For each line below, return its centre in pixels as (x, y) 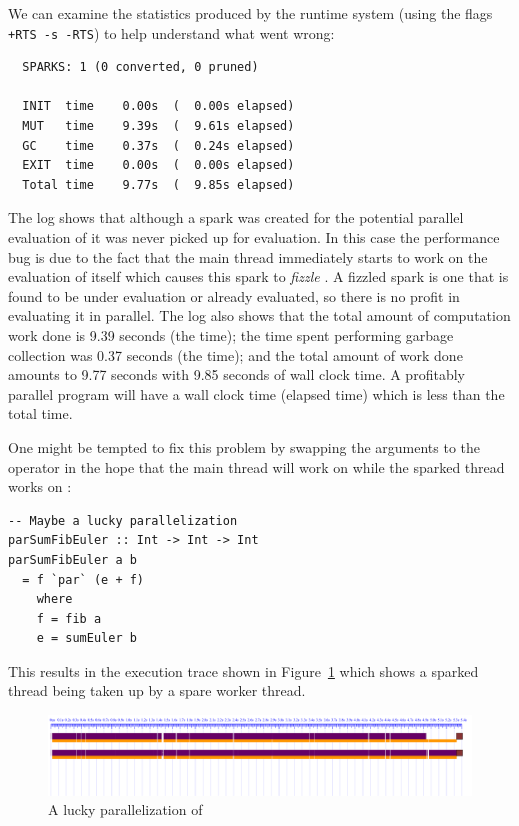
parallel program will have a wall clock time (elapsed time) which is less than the (256, 393)
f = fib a (69, 618)
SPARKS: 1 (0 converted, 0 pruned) (140, 67)
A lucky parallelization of (125, 809)
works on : (40, 486)
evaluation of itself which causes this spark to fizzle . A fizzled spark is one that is (258, 276)
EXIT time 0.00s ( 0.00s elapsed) (158, 165)
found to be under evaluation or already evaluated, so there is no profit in (234, 295)
